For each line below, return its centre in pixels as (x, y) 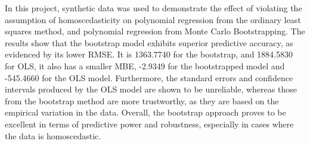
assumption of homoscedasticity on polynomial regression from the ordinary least (153, 19)
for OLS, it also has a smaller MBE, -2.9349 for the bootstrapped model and (145, 65)
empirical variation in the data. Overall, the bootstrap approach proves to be (145, 112)
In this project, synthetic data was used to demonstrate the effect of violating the (154, 8)
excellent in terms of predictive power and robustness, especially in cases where (149, 124)
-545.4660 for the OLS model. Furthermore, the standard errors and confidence (149, 77)
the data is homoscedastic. (53, 135)
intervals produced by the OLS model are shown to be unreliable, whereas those (151, 89)
